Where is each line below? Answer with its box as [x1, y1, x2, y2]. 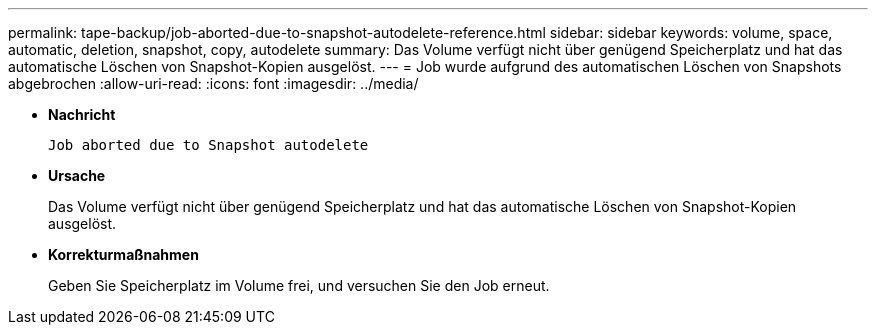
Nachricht [48, 106, 116, 123]
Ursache [48, 167, 106, 184]
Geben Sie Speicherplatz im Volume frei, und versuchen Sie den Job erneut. [48, 277, 550, 294]
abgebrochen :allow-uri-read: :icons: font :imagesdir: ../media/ [8, 75, 419, 92]
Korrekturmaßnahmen [48, 246, 199, 263]
